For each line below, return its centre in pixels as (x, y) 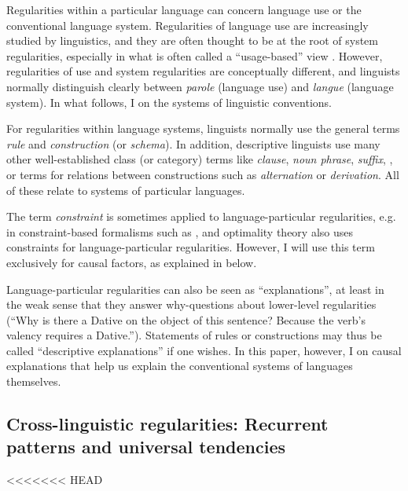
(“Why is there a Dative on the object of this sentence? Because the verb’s (186, 319)
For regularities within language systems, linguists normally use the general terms (203, 128)
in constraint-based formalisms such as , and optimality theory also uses (180, 231)
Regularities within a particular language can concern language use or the (184, 9)
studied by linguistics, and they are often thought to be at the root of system (192, 40)
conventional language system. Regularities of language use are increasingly (187, 25)
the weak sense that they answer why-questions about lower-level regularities (191, 304)
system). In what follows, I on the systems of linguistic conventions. (169, 102)
